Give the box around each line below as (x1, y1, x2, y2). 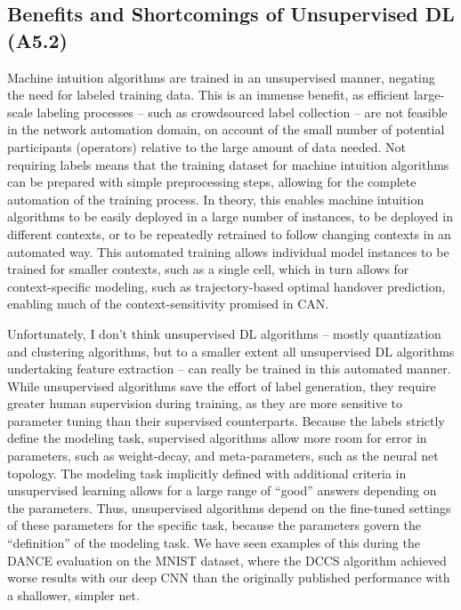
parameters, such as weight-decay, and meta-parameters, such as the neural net (7, 446, 439, 465)
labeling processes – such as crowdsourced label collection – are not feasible (36, 102, 448, 121)
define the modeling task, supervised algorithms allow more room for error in (7, 429, 427, 447)
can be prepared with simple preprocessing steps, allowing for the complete (7, 173, 417, 191)
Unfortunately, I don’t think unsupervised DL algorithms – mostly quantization (7, 324, 441, 342)
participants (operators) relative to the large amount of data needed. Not (7, 137, 406, 156)
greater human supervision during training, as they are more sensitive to (7, 394, 403, 413)
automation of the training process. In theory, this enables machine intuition (7, 189, 425, 208)
